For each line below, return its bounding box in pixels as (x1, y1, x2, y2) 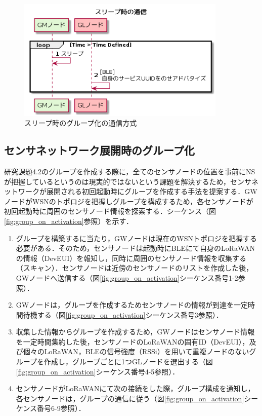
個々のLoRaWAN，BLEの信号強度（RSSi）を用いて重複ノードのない (23, 346, 249, 357)
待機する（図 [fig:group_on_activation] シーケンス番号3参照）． (23, 309, 223, 320)
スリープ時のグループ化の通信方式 (24, 118, 137, 128)
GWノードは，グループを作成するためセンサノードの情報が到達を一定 (16, 299, 248, 310)
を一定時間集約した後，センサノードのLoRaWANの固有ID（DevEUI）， (16, 336, 249, 347)
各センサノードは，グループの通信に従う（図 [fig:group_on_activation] (16, 393, 244, 403)
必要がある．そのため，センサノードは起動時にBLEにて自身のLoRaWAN (16, 243, 255, 253)
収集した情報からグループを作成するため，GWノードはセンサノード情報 (16, 326, 255, 337)
